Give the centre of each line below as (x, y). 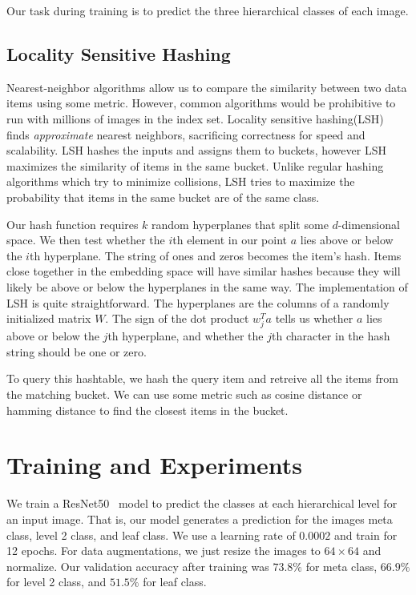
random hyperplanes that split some (240, 224)
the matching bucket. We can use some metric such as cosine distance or (184, 394)
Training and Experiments (154, 465)
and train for (366, 535)
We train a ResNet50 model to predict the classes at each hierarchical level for (202, 503)
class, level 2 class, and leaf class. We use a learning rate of (151, 535)
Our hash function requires (73, 224)
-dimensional (369, 224)
